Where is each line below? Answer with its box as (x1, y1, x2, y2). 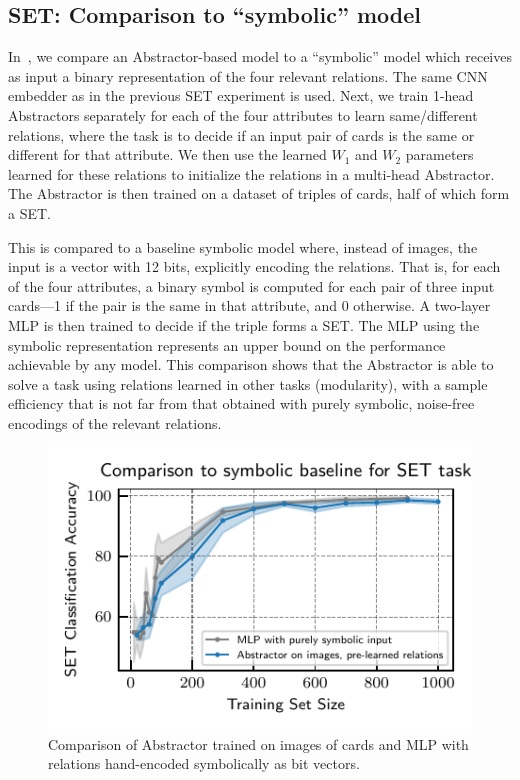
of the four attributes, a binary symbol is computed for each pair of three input (8, 275, 495, 296)
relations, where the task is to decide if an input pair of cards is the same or (8, 124, 475, 145)
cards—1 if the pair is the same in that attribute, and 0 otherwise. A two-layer (8, 295, 491, 316)
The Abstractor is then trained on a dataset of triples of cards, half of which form (8, 183, 510, 204)
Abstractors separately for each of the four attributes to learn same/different (8, 104, 478, 125)
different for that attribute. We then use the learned (8, 144, 327, 165)
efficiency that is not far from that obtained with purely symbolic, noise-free (8, 393, 475, 414)
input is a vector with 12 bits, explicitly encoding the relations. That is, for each (8, 256, 501, 277)
